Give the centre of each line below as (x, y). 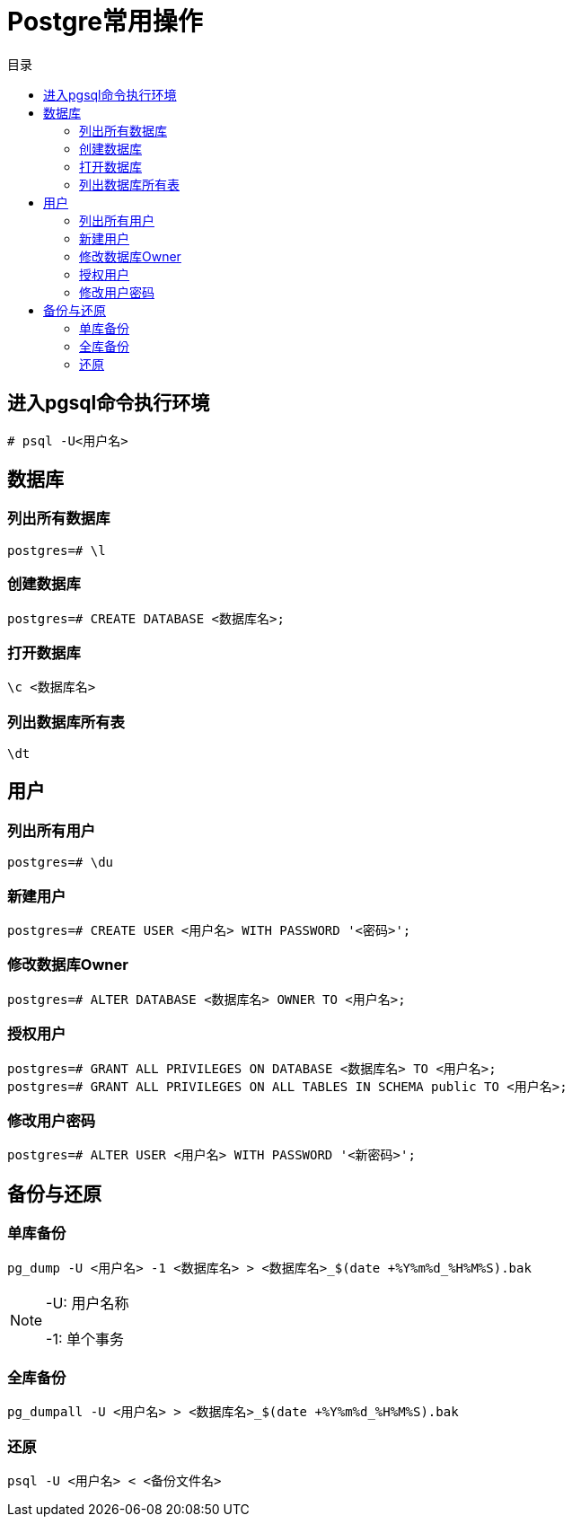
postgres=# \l (57, 550)
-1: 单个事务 (85, 1339)
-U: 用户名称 (88, 1303)
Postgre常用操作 (105, 22)
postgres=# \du (61, 863)
